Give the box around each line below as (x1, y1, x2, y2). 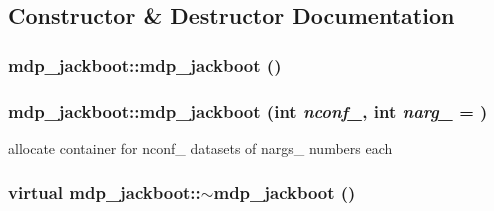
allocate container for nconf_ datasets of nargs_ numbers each (8, 137, 393, 158)
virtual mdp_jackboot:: (8, 180, 201, 205)
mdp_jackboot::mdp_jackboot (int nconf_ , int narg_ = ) (8, 98, 488, 123)
